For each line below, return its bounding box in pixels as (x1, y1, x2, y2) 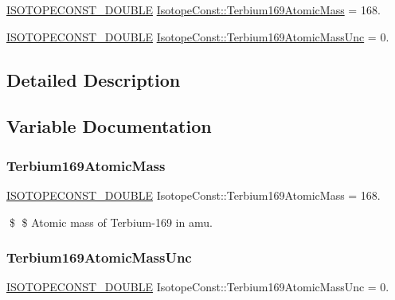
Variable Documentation (6, 114, 212, 138)
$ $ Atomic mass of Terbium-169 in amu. (9, 213, 213, 230)
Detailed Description (6, 67, 181, 92)
